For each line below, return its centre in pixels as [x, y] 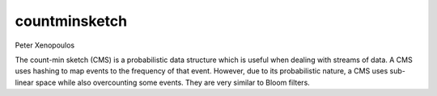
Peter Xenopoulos [45, 45]
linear [24, 82]
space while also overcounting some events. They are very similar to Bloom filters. [173, 82]
